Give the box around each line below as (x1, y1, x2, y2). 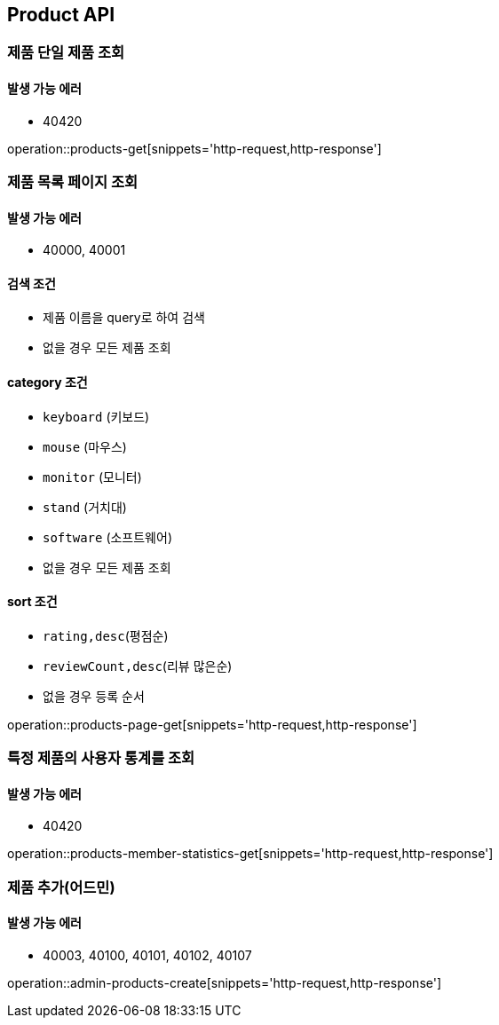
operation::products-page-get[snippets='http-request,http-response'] (7, 716, 417, 732)
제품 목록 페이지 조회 (7, 173, 139, 192)
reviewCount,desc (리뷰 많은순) (43, 658, 233, 674)
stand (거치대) (43, 499, 127, 515)
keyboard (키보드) (43, 408, 150, 424)
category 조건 (7, 375, 88, 390)
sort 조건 (7, 594, 58, 610)
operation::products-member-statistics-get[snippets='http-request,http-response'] (7, 846, 494, 862)
